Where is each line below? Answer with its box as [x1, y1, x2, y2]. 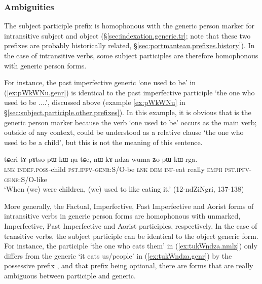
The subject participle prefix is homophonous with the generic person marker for [4, 20, 255, 31]
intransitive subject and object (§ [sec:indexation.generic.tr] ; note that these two [4, 30, 251, 41]
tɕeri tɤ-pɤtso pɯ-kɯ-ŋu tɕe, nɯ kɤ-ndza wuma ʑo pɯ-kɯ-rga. [4, 154, 198, 164]
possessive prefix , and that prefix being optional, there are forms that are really [4, 260, 253, 271]
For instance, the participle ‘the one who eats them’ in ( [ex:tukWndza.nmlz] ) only [4, 240, 257, 251]
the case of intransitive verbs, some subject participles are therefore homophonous [4, 50, 258, 60]
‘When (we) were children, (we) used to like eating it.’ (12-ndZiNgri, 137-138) [4, 184, 244, 194]
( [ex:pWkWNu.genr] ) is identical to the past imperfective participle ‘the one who [4, 87, 255, 97]
